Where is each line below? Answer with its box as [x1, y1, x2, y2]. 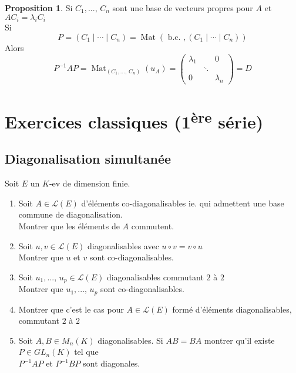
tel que [74, 345, 99, 358]
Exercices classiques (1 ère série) [5, 107, 264, 133]
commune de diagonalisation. [18, 208, 123, 221]
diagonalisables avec [87, 239, 159, 252]
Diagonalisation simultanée [5, 150, 171, 168]
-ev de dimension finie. [49, 177, 130, 189]
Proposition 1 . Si [5, 2, 73, 13]
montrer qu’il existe [204, 334, 275, 346]
